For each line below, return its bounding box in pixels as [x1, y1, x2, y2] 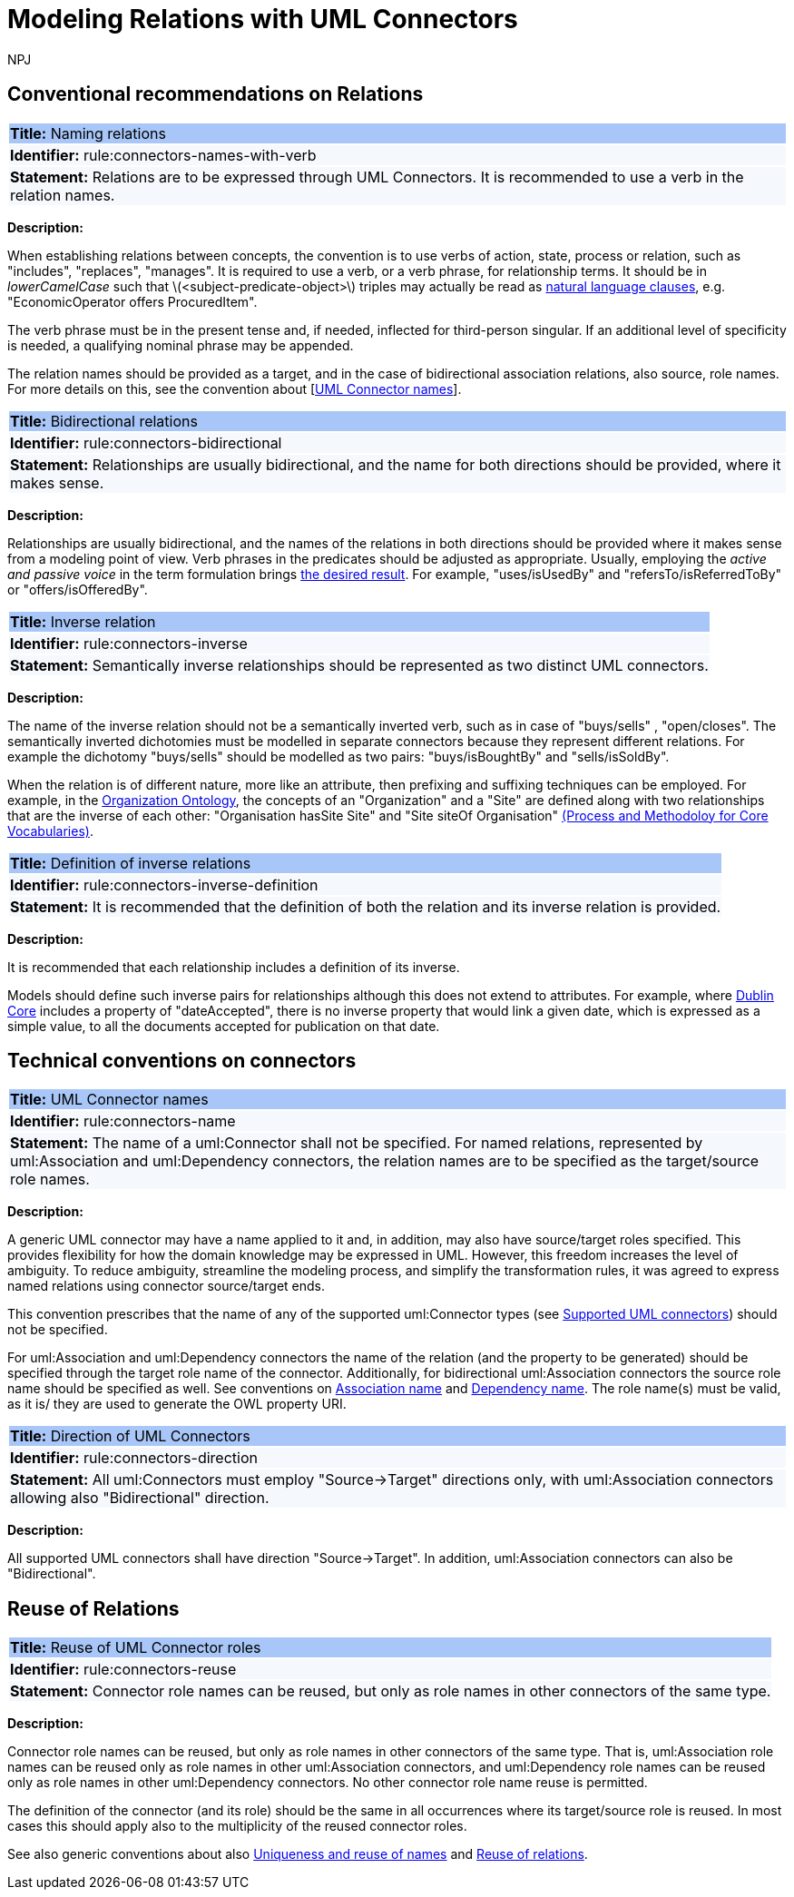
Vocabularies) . [7, 822, 93, 839]
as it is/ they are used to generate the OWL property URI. [7, 1396, 347, 1412]
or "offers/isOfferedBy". [7, 581, 148, 597]
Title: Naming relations [10, 123, 166, 143]
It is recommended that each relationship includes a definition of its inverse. [7, 958, 460, 975]
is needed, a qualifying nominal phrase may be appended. [7, 337, 354, 353]
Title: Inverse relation [10, 612, 156, 631]
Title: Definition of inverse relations [10, 853, 251, 872]
